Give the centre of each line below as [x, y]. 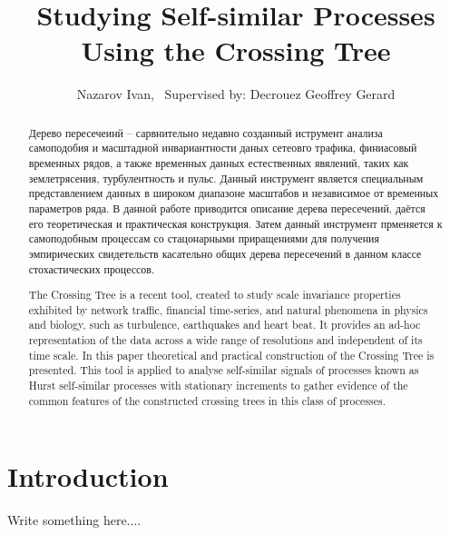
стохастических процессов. [92, 268]
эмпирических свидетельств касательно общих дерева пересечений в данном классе [225, 253]
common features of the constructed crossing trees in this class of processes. [207, 400]
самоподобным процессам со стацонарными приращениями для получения [204, 238]
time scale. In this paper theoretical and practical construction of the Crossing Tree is [231, 355]
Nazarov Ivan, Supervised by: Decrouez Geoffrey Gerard [236, 94]
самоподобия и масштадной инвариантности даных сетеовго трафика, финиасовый [223, 148]
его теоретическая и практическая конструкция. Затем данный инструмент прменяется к [235, 223]
